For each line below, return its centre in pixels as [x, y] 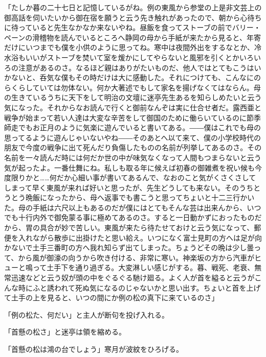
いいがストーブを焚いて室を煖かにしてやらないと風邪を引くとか [132, 57]
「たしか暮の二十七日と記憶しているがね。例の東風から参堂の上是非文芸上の [133, 7]
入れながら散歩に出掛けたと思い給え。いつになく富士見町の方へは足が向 [140, 237]
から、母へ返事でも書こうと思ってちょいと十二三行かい [161, 197]
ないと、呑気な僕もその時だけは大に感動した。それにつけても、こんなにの [136, 77]
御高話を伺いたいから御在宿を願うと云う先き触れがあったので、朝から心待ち [133, 17]
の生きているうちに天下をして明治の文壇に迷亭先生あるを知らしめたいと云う [133, 97]
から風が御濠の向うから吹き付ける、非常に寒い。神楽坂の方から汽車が [136, 257]
